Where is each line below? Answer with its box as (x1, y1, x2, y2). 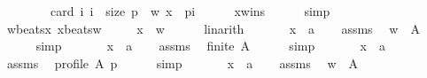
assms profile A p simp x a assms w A (6, 53, 359, 72)
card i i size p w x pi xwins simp (50, 2, 330, 19)
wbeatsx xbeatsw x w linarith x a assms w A (6, 19, 420, 37)
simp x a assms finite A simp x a (35, 36, 385, 55)
